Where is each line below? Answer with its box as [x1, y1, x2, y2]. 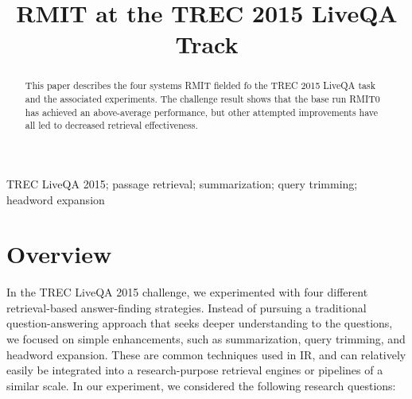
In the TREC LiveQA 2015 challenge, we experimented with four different [6, 284, 368, 300]
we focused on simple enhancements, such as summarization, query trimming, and [6, 331, 406, 347]
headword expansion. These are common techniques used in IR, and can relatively [6, 346, 406, 362]
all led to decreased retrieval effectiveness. [25, 118, 198, 132]
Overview [6, 238, 112, 270]
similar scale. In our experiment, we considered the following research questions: [6, 377, 396, 393]
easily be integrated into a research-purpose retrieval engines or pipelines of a [6, 362, 383, 378]
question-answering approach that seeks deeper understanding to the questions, [6, 315, 393, 331]
